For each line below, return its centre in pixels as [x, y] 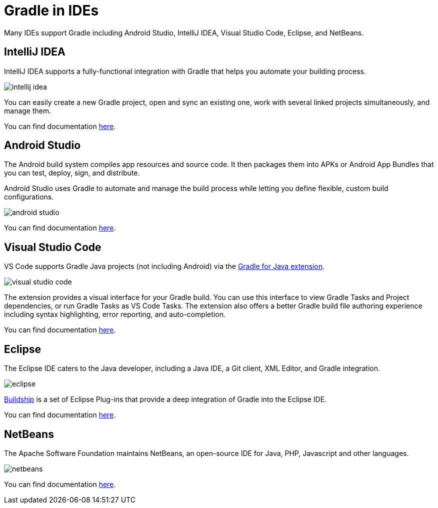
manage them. [28, 110]
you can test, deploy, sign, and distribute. [72, 173]
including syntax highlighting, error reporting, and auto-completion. [115, 314]
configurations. [29, 197]
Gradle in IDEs [51, 10]
